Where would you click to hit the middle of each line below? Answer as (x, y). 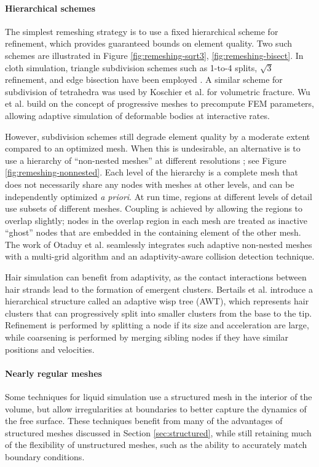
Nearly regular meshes (53, 373)
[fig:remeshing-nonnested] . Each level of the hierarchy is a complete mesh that (152, 172)
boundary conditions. (45, 457)
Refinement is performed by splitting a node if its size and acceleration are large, (157, 325)
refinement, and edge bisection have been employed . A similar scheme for (144, 79)
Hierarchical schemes (50, 8)
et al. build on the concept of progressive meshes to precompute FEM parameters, (160, 103)
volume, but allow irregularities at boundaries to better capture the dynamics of (156, 408)
